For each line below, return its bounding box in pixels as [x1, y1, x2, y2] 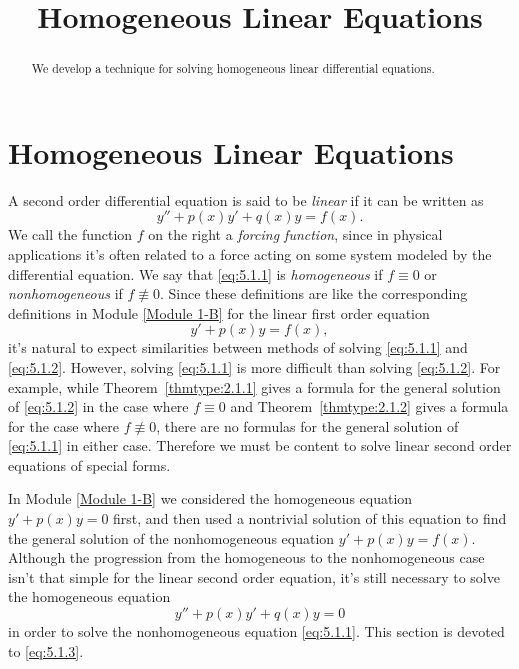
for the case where [8, 415, 119, 436]
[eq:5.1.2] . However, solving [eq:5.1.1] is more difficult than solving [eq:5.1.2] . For [8, 356, 501, 377]
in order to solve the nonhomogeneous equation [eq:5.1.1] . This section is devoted [8, 621, 505, 642]
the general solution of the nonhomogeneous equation [8, 527, 335, 548]
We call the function [8, 224, 133, 245]
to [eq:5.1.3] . [8, 640, 84, 661]
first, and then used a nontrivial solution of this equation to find [113, 508, 507, 529]
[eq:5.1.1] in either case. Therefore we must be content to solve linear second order [8, 435, 512, 456]
